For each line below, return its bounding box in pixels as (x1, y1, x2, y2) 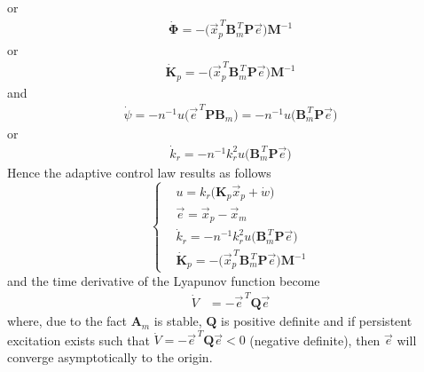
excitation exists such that (7, 330, 150, 349)
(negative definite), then (249, 330, 381, 349)
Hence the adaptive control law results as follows (7, 162, 271, 181)
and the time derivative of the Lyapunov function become (7, 271, 320, 289)
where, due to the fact (7, 312, 127, 330)
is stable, (153, 312, 202, 330)
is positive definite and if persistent (221, 312, 412, 330)
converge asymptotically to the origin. (7, 347, 213, 366)
